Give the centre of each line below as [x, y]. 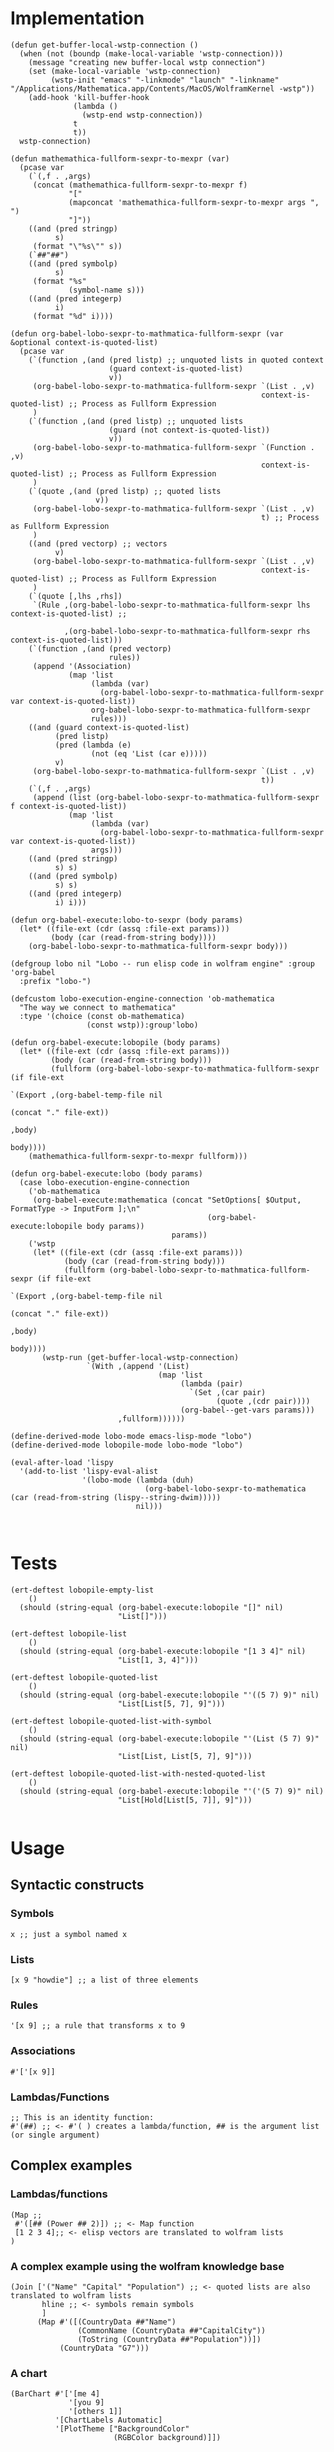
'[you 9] [86, 2403]
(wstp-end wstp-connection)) [142, 115]
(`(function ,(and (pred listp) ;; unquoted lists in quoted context [176, 360]
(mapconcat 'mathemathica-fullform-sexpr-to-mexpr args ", [194, 202]
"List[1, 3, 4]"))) [158, 1660]
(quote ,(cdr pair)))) [263, 1401]
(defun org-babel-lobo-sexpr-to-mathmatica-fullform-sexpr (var [147, 333]
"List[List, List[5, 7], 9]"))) [185, 1756]
